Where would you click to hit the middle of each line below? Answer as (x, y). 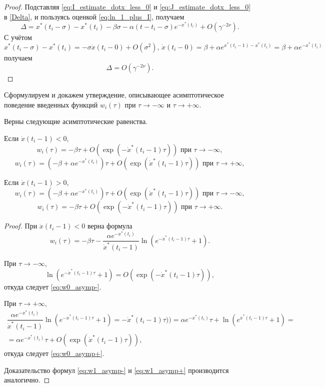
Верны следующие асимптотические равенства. (76, 121)
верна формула (110, 226)
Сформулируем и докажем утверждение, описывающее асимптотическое (114, 95)
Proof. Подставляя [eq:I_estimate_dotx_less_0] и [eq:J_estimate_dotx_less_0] (127, 6)
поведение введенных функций (51, 104)
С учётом (18, 37)
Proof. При (21, 226)
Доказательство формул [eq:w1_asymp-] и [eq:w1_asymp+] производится (116, 370)
